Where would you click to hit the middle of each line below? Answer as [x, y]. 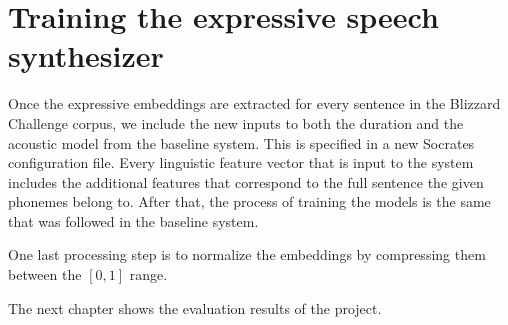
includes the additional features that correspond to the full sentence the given [246, 181]
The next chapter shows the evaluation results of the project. [195, 307]
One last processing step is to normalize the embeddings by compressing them [247, 254]
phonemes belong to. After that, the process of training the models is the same [249, 201]
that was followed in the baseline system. [133, 220]
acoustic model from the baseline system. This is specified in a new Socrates [241, 142]
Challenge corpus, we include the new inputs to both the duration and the [236, 122]
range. [148, 274]
